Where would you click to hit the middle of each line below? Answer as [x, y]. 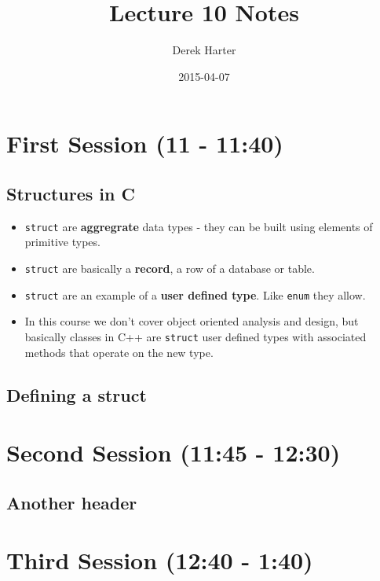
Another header [72, 502]
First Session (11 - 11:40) [145, 143]
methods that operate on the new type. [119, 352]
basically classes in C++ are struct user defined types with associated [195, 336]
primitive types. [62, 242]
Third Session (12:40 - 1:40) [160, 560]
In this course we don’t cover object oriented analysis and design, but [192, 321]
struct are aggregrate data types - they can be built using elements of [199, 226]
